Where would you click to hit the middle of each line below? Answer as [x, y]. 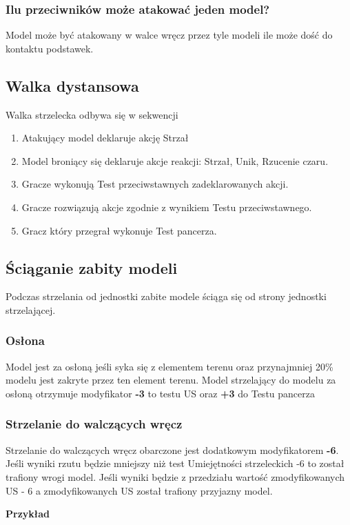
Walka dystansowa [72, 85]
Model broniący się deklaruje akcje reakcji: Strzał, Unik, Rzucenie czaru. [175, 160]
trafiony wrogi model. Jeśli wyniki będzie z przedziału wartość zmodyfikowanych [175, 476]
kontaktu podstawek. [50, 48]
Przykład [28, 514]
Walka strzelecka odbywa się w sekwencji [92, 114]
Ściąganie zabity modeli [92, 267]
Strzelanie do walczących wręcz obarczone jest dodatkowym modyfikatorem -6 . [172, 449]
